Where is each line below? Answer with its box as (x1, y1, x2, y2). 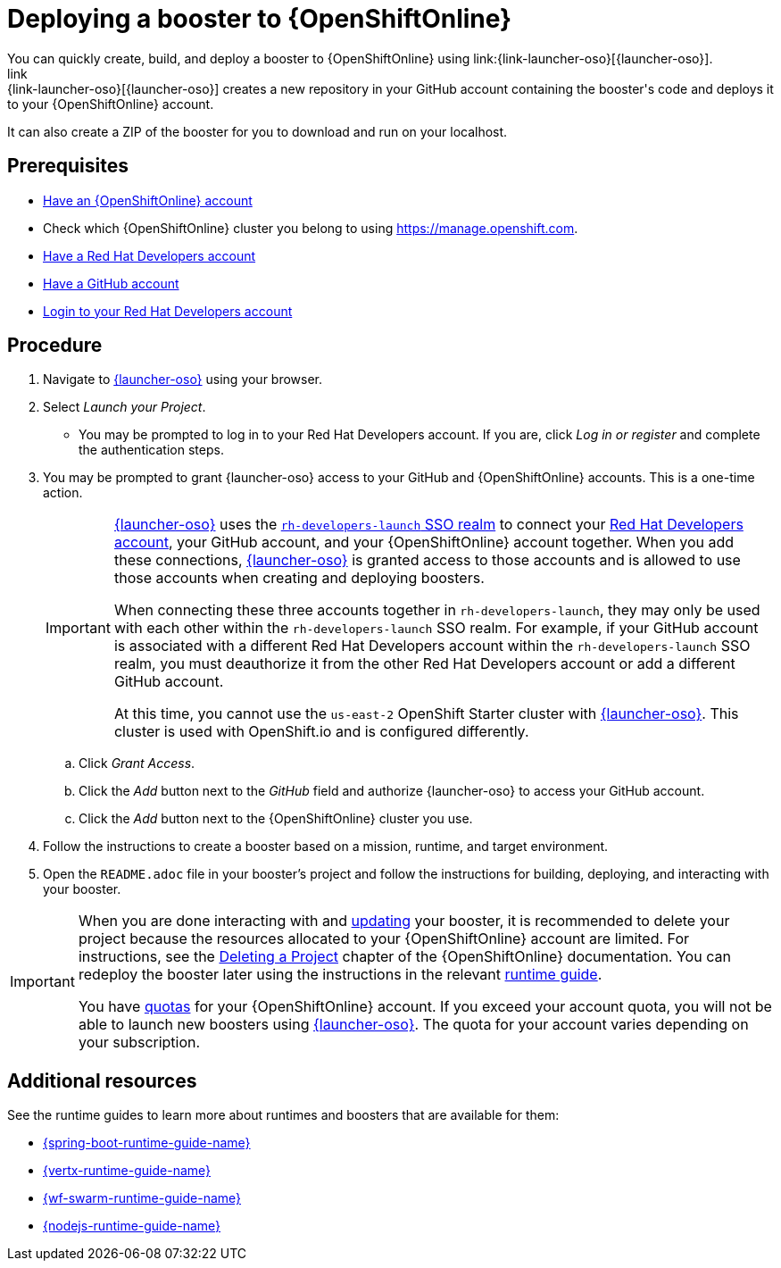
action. (43, 485, 83, 501)
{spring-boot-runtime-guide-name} (43, 1135, 251, 1151)
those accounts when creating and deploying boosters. (113, 569, 485, 588)
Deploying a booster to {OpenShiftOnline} (7, 4, 512, 34)
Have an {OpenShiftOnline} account (43, 192, 253, 208)
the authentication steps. (79, 442, 224, 458)
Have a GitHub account (43, 275, 179, 291)
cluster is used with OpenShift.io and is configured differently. (113, 722, 529, 741)
